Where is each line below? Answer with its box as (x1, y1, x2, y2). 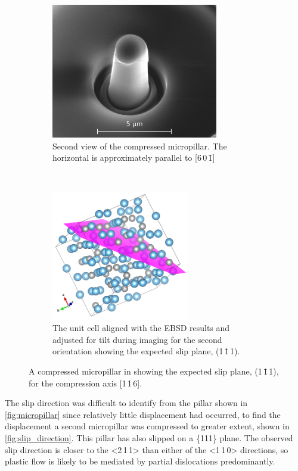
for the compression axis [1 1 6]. (29, 376, 142, 389)
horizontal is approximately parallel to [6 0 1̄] (52, 151, 215, 164)
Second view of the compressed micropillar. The (52, 139, 227, 152)
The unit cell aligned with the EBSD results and (52, 322, 230, 334)
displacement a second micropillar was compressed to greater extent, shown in (5, 420, 290, 432)
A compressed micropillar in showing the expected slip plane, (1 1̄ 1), (29, 364, 279, 377)
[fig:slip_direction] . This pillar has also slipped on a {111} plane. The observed (5, 431, 293, 444)
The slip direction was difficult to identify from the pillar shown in (5, 397, 248, 409)
